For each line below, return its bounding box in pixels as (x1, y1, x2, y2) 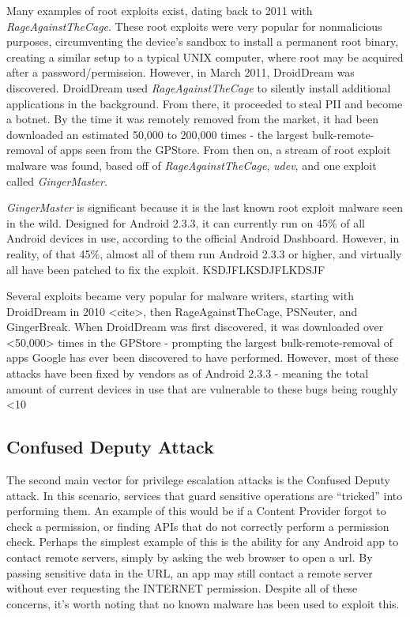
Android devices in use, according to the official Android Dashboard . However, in (6, 230, 400, 246)
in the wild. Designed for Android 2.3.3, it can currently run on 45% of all (6, 214, 365, 231)
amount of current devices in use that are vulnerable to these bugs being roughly (6, 380, 398, 397)
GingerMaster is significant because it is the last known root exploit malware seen (6, 199, 404, 216)
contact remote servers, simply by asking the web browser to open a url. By (6, 549, 373, 566)
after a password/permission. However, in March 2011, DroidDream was (6, 64, 355, 81)
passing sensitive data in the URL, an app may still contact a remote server (6, 564, 373, 581)
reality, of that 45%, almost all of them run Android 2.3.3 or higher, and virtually (6, 245, 402, 261)
